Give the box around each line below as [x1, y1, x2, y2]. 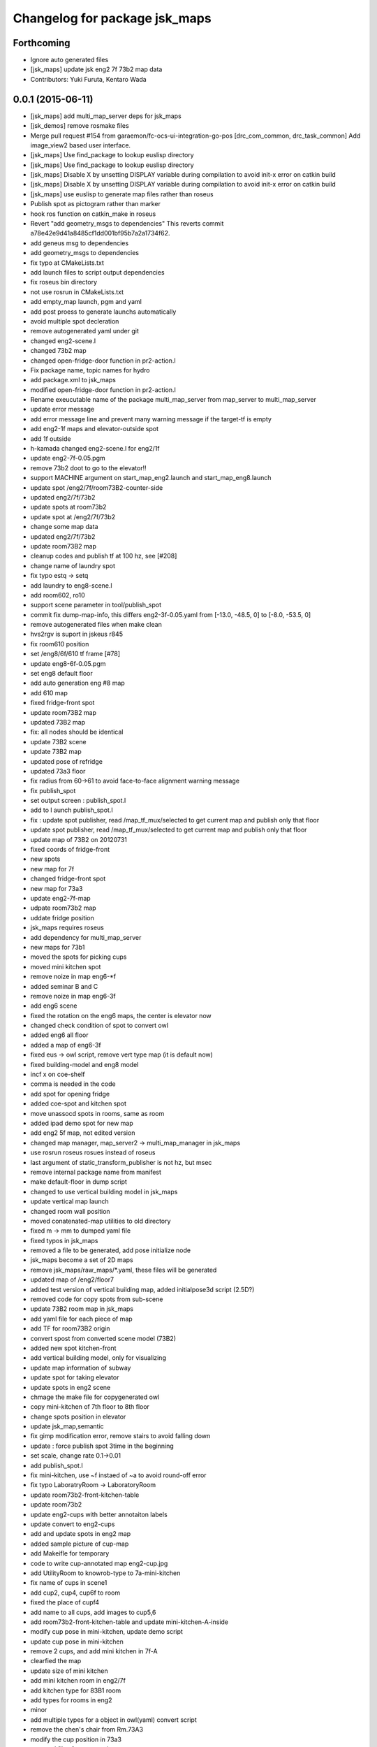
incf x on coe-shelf [30, 1070, 85, 1079]
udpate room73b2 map [30, 904, 97, 912]
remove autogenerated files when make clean [30, 621, 162, 629]
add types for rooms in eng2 [30, 1696, 112, 1704]
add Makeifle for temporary [30, 1549, 110, 1558]
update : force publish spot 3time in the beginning [30, 1442, 174, 1450]
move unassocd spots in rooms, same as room [30, 1109, 165, 1117]
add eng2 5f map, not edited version [30, 1129, 135, 1137]
